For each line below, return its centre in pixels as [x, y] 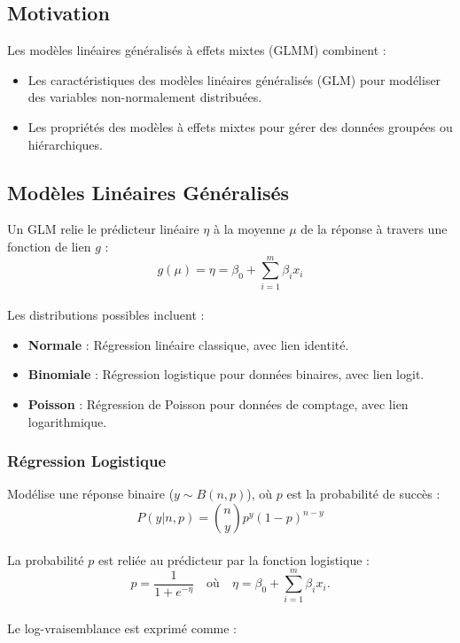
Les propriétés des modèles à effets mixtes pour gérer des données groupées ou [240, 126]
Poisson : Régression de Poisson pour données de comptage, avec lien [218, 404]
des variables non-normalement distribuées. [145, 97]
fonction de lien [49, 246]
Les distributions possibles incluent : [106, 315]
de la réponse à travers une [374, 229]
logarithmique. [67, 421]
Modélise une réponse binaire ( [91, 494]
